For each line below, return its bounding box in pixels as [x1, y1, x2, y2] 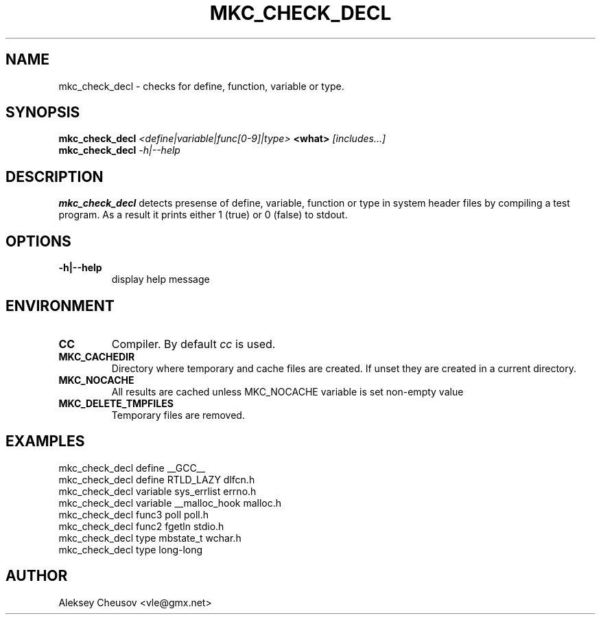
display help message [111, 273, 210, 286]
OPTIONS [5, 232, 71, 250]
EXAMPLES [5, 433, 85, 450]
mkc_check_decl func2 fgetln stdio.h [58, 520, 224, 532]
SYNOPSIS [5, 104, 80, 122]
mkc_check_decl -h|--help [58, 144, 180, 157]
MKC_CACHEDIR [58, 350, 135, 363]
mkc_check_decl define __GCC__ [58, 461, 205, 474]
